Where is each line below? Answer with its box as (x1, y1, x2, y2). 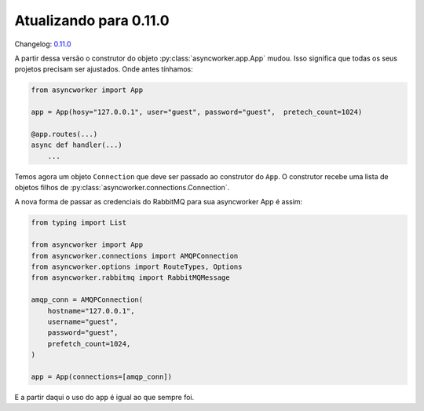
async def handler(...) (31, 141, 123, 149)
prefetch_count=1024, (47, 339, 131, 348)
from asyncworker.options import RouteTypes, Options (31, 262, 243, 271)
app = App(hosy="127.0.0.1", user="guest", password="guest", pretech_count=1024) (31, 108, 363, 117)
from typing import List (31, 218, 127, 227)
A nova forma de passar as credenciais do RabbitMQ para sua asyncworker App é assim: (14, 197, 303, 207)
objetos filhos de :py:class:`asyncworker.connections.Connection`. (14, 183, 230, 193)
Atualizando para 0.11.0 (14, 12, 170, 29)
